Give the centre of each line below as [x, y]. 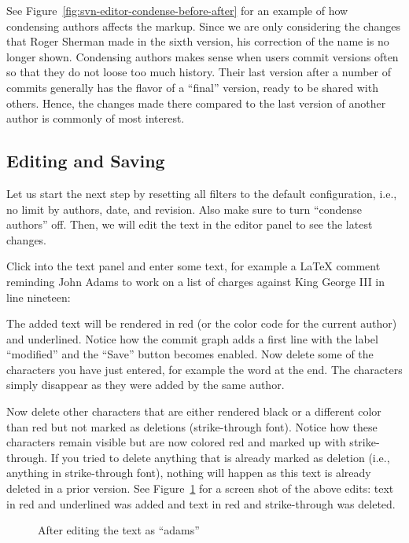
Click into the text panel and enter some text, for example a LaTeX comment [193, 266]
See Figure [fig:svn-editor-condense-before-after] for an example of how [177, 10]
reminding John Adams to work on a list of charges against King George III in [196, 281]
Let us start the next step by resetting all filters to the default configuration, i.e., [202, 193]
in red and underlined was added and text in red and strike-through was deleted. [201, 503]
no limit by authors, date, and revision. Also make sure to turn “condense [184, 209]
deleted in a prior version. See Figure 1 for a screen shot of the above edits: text [200, 488]
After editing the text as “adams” [119, 530]
